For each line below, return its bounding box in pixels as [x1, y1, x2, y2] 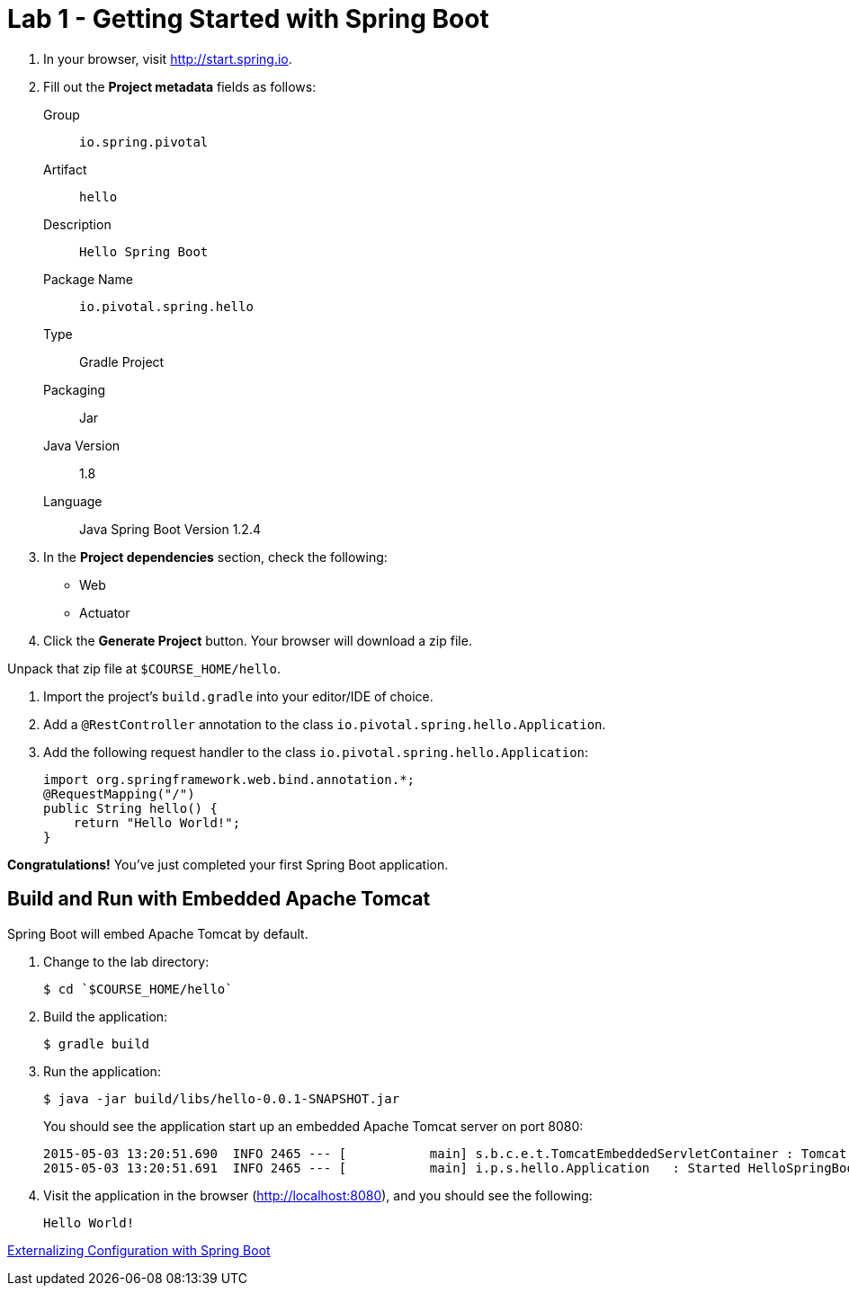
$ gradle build [43, 1036, 150, 1051]
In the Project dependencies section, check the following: [43, 548, 388, 565]
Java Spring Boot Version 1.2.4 [79, 521, 261, 537]
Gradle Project [79, 353, 165, 370]
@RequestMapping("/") [43, 786, 195, 801]
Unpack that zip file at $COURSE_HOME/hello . [7, 660, 281, 676]
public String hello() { [43, 800, 218, 816]
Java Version [43, 437, 121, 453]
